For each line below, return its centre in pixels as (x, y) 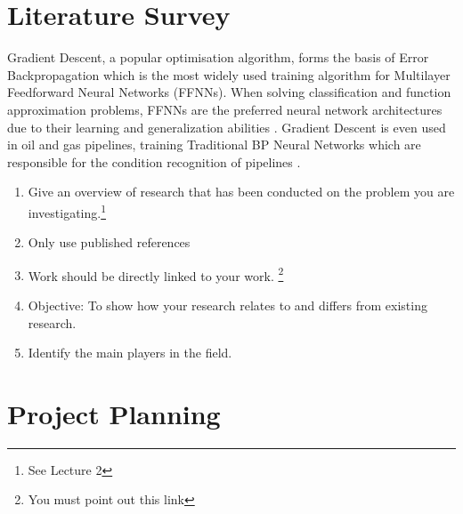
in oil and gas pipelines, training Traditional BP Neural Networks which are (214, 145)
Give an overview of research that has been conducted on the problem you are (241, 192)
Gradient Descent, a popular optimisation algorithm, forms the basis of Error (218, 57)
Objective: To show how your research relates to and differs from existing (227, 305)
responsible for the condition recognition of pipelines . (154, 161)
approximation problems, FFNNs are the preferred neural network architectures (225, 109)
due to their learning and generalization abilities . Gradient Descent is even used (227, 127)
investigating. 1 (67, 211)
